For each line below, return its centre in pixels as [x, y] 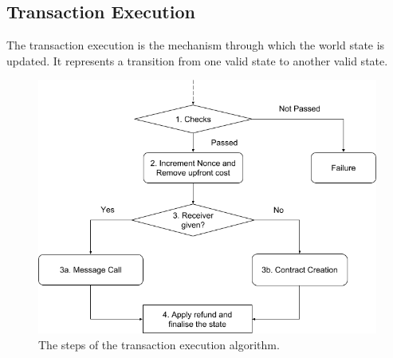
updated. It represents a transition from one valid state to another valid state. [197, 60]
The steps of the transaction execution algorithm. [159, 344]
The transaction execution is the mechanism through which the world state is [196, 45]
